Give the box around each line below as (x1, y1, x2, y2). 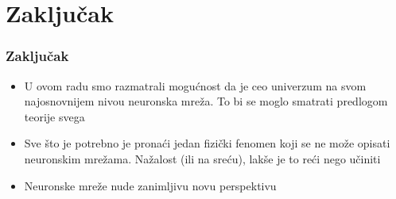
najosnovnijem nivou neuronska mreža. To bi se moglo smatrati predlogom (24, 93, 388, 109)
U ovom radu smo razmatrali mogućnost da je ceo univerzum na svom (24, 77, 367, 94)
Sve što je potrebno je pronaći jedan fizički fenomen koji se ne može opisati (24, 135, 390, 151)
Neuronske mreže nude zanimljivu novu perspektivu (24, 177, 277, 193)
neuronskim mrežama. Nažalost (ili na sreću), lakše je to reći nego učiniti (24, 150, 381, 166)
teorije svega (24, 108, 85, 124)
